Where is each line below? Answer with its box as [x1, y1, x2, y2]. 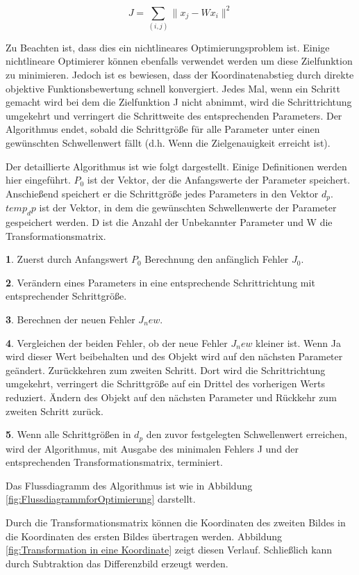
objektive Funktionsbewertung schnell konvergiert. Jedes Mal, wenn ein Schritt [6, 81, 340, 95]
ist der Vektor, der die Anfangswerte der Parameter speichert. [87, 172, 351, 187]
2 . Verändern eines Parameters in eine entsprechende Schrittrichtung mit [6, 275, 315, 289]
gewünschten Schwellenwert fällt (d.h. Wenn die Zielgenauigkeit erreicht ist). [6, 135, 331, 149]
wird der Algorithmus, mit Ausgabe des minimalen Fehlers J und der [6, 441, 299, 455]
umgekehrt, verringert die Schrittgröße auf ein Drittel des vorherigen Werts [6, 376, 326, 391]
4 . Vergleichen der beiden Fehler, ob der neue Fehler [6, 335, 228, 350]
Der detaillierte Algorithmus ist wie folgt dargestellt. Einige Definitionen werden [6, 159, 347, 173]
